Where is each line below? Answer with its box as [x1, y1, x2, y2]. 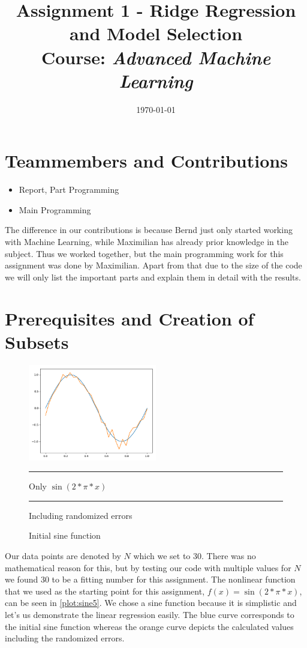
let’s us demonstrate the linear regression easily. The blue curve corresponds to [5, 608, 294, 621]
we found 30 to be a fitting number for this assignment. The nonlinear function [5, 573, 296, 586]
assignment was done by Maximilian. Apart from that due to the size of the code [5, 259, 302, 271]
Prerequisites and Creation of [5, 306, 254, 330]
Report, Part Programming [19, 183, 119, 196]
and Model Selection [69, 21, 243, 46]
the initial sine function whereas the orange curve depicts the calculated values [5, 620, 294, 632]
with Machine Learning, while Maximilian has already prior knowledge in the [5, 235, 288, 247]
